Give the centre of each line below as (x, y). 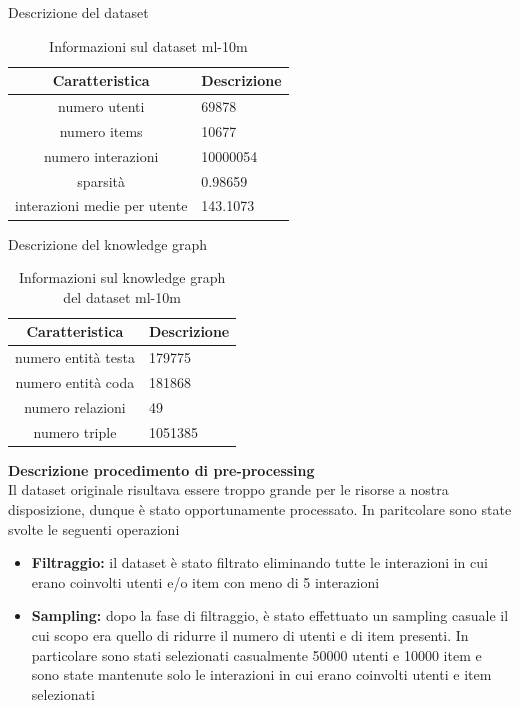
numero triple (75, 431)
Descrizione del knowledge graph (108, 243)
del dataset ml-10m (122, 296)
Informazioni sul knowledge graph (122, 277)
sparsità (101, 180)
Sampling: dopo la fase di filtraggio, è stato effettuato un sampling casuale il (270, 615)
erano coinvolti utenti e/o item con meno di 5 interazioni (205, 581)
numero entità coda (75, 381)
